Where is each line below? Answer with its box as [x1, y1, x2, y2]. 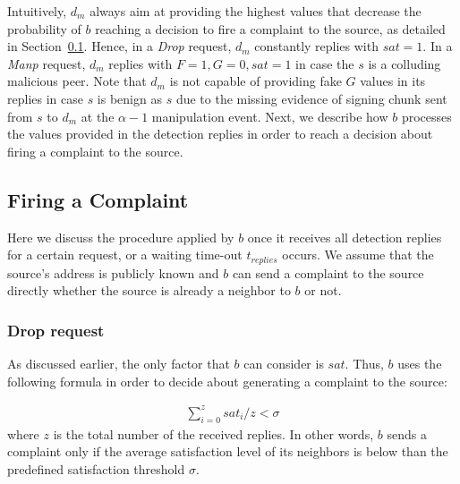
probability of [7, 19, 81, 38]
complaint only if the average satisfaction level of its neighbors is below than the [7, 442, 448, 461]
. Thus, [345, 354, 384, 372]
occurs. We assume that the [282, 245, 434, 264]
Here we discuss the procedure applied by [7, 227, 234, 246]
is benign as [97, 89, 162, 107]
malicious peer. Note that [7, 72, 147, 90]
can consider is [243, 354, 324, 372]
